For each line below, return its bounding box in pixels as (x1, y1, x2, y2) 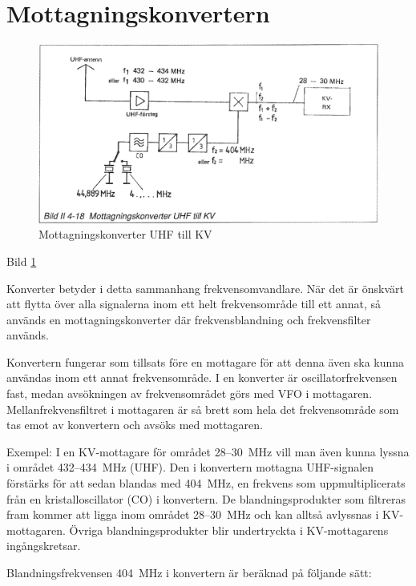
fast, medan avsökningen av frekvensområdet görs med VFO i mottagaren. (6, 385, 373, 402)
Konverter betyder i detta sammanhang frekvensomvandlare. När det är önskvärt (6, 279, 404, 296)
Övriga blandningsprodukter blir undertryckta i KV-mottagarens (69, 521, 389, 538)
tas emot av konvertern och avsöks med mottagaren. (6, 416, 263, 433)
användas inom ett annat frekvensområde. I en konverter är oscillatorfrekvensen (6, 369, 398, 386)
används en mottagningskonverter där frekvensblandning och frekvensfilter (6, 311, 371, 327)
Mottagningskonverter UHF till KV (38, 226, 212, 243)
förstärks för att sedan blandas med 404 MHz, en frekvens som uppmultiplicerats (6, 475, 406, 492)
